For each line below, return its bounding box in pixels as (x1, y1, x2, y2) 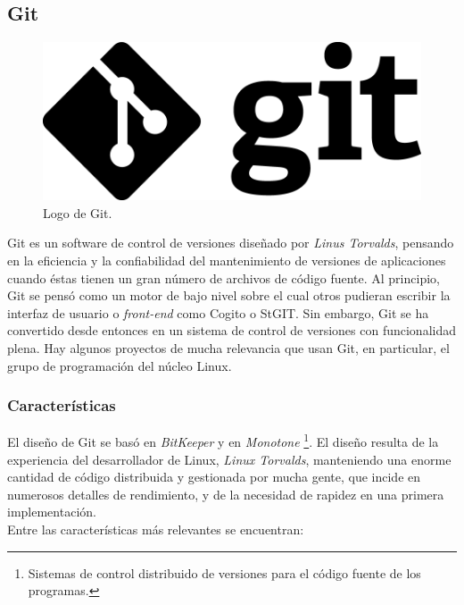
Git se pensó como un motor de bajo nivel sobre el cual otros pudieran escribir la (7, 286, 451, 305)
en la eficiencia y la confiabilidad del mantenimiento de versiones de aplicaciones (7, 251, 446, 270)
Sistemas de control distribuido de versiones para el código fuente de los (28, 563, 421, 582)
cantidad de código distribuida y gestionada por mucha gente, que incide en (7, 467, 421, 486)
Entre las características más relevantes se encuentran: (7, 520, 304, 539)
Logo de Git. (43, 203, 112, 222)
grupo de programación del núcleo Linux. (7, 356, 232, 374)
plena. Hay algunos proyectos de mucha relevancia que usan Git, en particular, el (7, 339, 450, 357)
